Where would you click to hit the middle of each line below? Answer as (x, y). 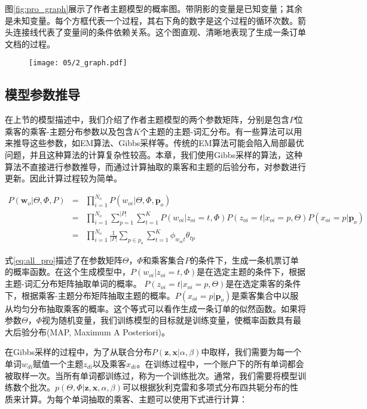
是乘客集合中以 (261, 295)
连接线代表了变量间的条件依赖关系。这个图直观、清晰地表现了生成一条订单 (159, 32)
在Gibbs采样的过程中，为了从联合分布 (78, 352)
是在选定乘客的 (255, 284)
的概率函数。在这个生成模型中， (68, 272)
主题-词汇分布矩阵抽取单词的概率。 (73, 284)
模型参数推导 (42, 94)
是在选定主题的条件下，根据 (251, 272)
